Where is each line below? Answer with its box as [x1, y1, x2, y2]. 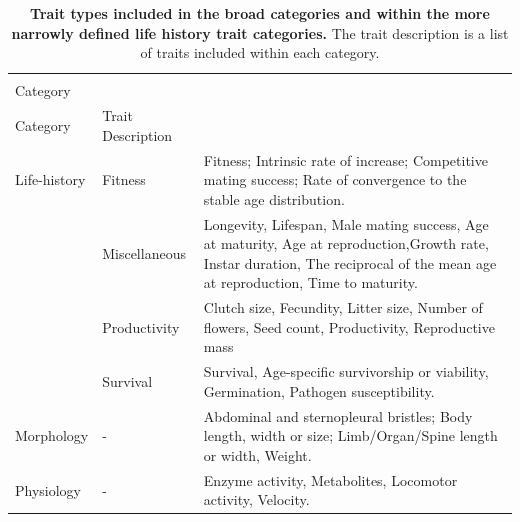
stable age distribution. [203, 188, 345, 209]
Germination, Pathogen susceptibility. [203, 380, 435, 401]
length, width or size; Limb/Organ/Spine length [203, 425, 498, 446]
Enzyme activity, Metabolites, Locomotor [203, 469, 458, 490]
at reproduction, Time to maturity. [203, 272, 418, 293]
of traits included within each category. [140, 42, 380, 63]
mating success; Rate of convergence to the [203, 169, 467, 190]
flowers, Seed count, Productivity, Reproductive [203, 316, 495, 337]
